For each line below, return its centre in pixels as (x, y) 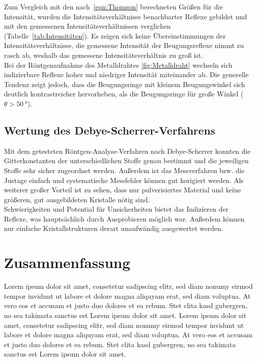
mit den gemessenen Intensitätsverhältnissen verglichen (87, 26)
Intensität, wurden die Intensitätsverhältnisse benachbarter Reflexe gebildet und (126, 16)
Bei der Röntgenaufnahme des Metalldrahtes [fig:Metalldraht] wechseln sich (118, 65)
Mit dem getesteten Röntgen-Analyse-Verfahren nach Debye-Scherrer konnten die (127, 151)
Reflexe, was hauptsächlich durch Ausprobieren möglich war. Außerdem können (124, 218)
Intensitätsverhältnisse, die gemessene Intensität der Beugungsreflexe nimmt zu (124, 45)
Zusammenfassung (67, 262)
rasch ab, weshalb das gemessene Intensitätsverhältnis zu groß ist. (104, 55)
